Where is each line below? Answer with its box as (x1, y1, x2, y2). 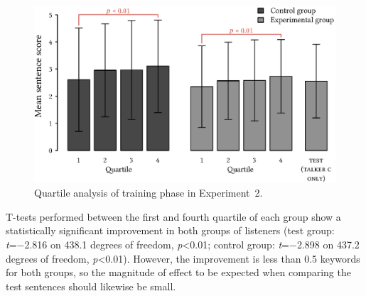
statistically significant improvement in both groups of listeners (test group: (6, 223, 335, 238)
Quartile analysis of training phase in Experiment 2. (34, 185, 263, 200)
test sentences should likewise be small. (6, 278, 176, 293)
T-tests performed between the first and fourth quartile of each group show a (6, 209, 341, 224)
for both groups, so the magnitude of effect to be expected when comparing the (6, 265, 351, 280)
